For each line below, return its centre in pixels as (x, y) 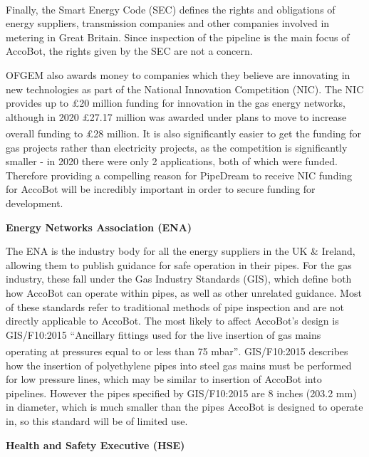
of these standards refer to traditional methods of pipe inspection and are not (175, 306)
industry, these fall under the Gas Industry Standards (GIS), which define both (179, 279)
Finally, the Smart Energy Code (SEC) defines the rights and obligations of (171, 9)
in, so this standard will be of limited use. (97, 421)
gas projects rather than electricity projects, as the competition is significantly (177, 147)
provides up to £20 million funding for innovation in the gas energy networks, (176, 103)
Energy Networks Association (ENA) (99, 227)
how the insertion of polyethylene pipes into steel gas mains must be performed (179, 365)
